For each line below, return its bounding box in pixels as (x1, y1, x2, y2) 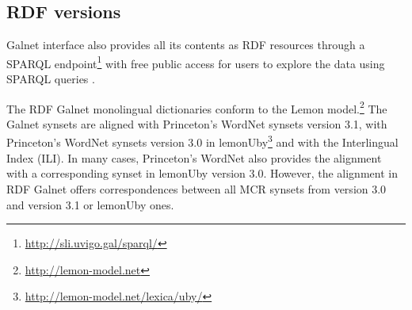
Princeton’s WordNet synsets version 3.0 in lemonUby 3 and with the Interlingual (6, 132, 399, 151)
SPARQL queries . (6, 71, 95, 87)
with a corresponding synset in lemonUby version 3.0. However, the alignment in (6, 165, 398, 182)
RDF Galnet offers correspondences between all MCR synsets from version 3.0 (6, 180, 387, 197)
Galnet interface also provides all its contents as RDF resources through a (6, 36, 365, 53)
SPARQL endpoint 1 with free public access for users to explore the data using (6, 52, 385, 71)
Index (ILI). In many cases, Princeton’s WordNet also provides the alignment (6, 149, 382, 166)
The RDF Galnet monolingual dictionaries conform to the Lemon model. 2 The (6, 98, 387, 117)
